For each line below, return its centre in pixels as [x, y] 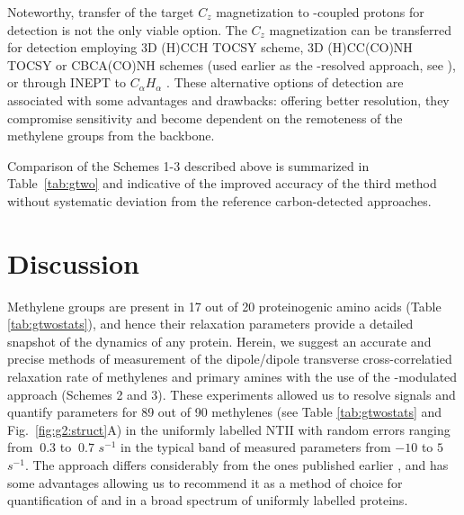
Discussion [73, 262]
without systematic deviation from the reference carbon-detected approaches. [219, 200]
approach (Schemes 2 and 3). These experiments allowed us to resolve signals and [232, 394]
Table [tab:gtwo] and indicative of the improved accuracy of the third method [222, 183]
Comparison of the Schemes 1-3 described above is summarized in [188, 165]
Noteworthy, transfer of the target [101, 12]
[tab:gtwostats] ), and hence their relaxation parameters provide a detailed [210, 324]
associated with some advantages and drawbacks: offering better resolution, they [228, 99]
